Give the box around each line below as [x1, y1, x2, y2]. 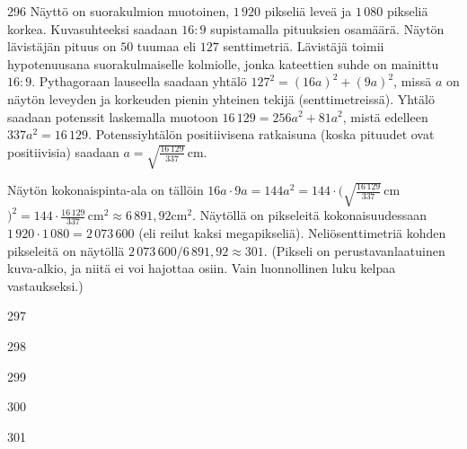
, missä [393, 72, 432, 91]
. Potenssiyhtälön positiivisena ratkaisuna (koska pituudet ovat [88, 125, 435, 144]
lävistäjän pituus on [7, 37, 117, 56]
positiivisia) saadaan [7, 142, 119, 161]
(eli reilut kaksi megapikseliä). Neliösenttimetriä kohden [138, 224, 446, 242]
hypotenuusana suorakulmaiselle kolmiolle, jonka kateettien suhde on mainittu [7, 54, 439, 73]
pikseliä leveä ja [264, 2, 352, 20]
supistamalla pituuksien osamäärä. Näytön [210, 19, 445, 38]
